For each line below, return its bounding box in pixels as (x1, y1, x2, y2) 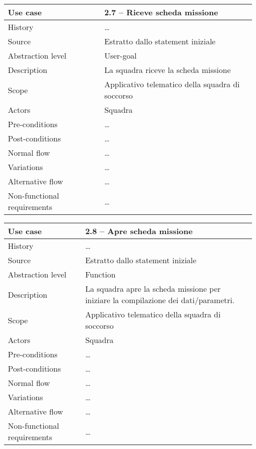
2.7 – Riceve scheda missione (104, 6, 218, 18)
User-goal (104, 50, 137, 61)
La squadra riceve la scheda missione (104, 64, 231, 75)
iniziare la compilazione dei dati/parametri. (85, 294, 235, 306)
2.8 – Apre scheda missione (85, 225, 193, 237)
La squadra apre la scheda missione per (85, 283, 221, 294)
